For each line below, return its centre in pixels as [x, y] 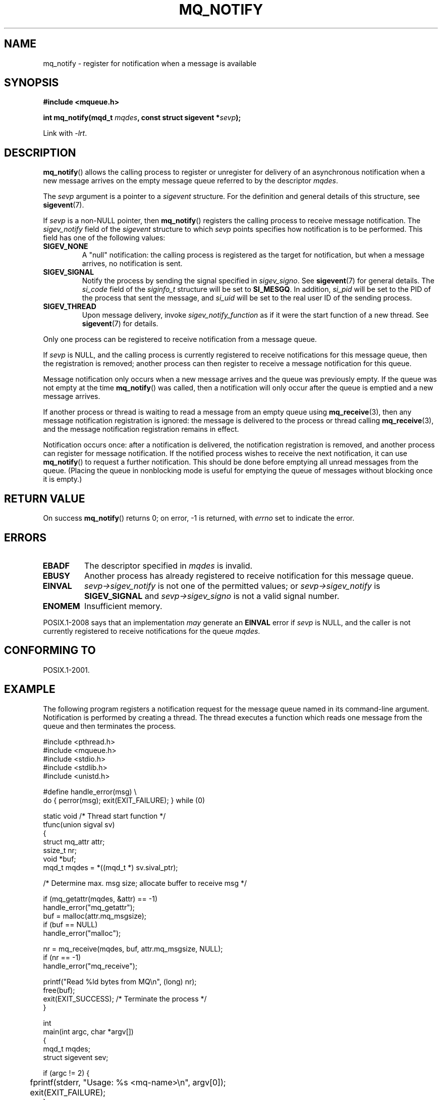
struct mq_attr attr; [74, 841]
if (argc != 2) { [66, 1073]
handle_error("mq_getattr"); [89, 907]
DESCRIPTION [40, 153]
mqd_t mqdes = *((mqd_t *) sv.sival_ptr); [111, 867]
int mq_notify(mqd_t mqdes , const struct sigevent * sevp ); [142, 118]
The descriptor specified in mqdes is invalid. [169, 565]
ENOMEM [61, 606]
